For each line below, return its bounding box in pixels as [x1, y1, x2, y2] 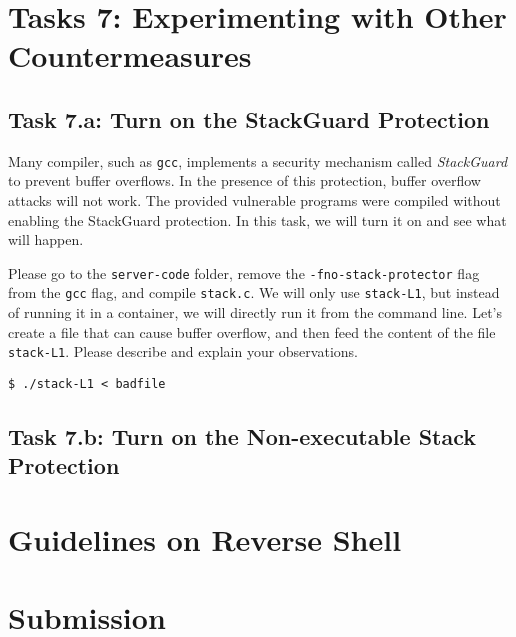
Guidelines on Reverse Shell [8, 518, 402, 559]
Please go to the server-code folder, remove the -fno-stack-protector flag [8, 262, 480, 283]
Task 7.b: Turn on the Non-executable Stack [8, 421, 477, 451]
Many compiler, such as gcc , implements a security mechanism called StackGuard [8, 150, 508, 171]
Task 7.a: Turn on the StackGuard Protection [8, 103, 490, 134]
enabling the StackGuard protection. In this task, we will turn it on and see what [8, 209, 507, 230]
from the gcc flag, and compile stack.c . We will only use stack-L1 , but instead [8, 282, 500, 303]
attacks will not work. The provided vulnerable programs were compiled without [8, 190, 501, 211]
